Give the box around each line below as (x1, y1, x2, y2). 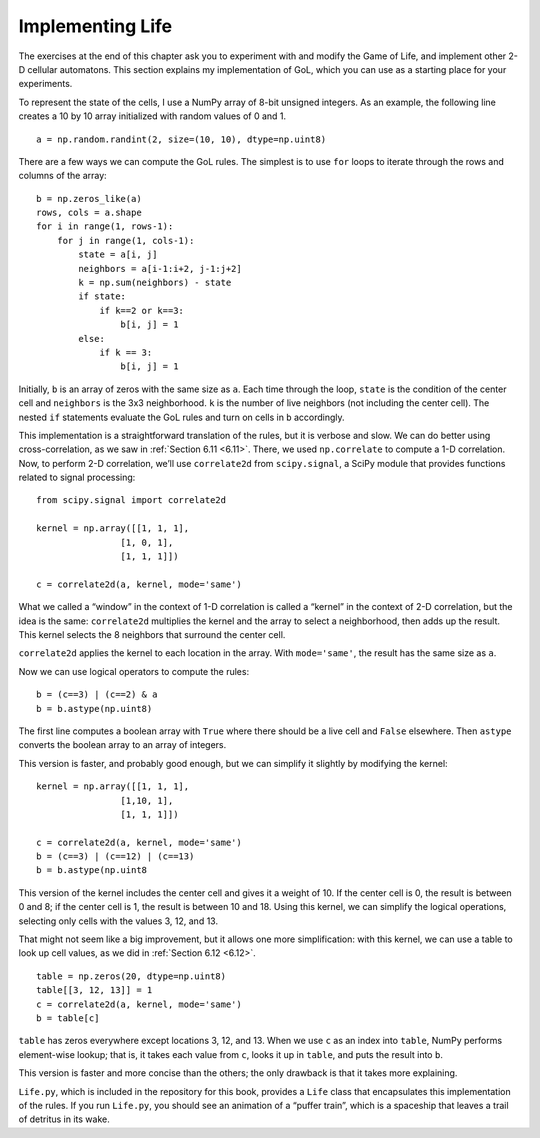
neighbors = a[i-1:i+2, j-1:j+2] (78, 263, 242, 274)
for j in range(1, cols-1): (56, 235, 195, 246)
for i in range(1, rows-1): (36, 221, 174, 232)
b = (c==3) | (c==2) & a (36, 689, 158, 700)
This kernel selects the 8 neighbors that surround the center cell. (18, 629, 286, 640)
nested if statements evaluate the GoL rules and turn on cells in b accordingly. (18, 411, 345, 423)
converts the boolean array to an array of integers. (18, 739, 227, 751)
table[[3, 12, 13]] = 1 (36, 985, 153, 996)
